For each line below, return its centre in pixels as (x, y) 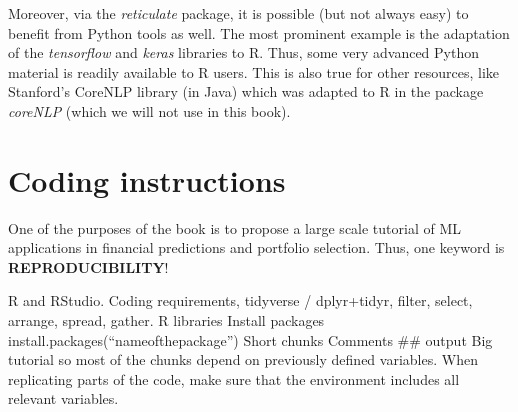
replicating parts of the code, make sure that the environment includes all (234, 378)
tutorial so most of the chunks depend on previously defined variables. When (243, 359)
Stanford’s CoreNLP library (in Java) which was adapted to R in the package (246, 91)
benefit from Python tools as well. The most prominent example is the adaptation (259, 32)
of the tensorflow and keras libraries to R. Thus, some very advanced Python (243, 52)
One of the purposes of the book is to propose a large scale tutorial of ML (235, 227)
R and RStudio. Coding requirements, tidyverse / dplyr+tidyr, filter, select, (240, 300)
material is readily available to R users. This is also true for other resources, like (254, 71)
